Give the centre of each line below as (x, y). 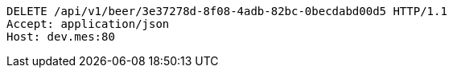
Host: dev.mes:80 (61, 37)
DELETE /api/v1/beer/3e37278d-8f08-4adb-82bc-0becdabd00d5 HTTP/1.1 (227, 11)
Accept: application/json (88, 24)
